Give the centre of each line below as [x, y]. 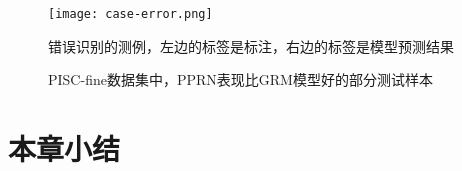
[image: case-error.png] [130, 14]
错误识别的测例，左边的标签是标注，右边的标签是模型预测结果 [251, 45]
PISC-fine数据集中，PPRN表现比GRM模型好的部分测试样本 [240, 79]
